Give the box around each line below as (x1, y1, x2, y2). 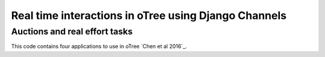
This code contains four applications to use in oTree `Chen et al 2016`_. (11, 43, 187, 50)
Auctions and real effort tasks (11, 26, 133, 37)
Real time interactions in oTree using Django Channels (11, 9, 287, 22)
